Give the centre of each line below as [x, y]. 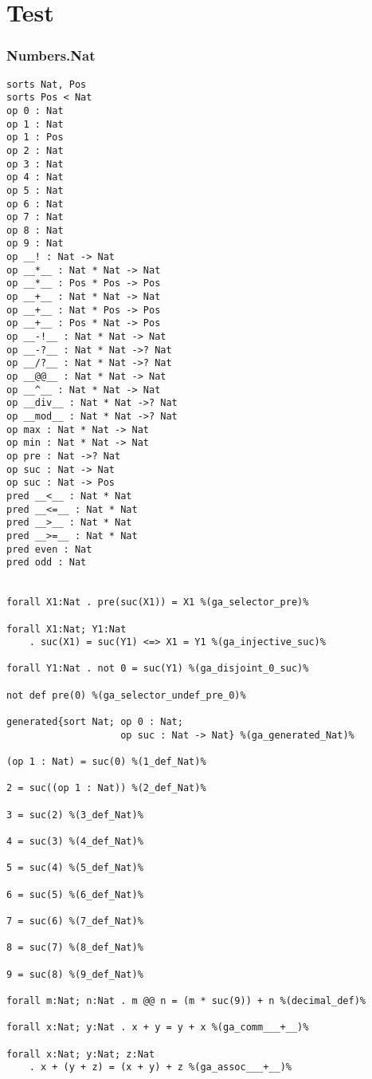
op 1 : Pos [35, 138]
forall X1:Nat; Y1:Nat [67, 629]
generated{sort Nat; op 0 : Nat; [95, 722]
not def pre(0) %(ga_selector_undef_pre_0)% [126, 695]
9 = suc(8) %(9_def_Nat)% [75, 974]
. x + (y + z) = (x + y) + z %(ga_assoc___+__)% [160, 1067]
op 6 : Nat [35, 204]
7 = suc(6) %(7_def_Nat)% [75, 921]
